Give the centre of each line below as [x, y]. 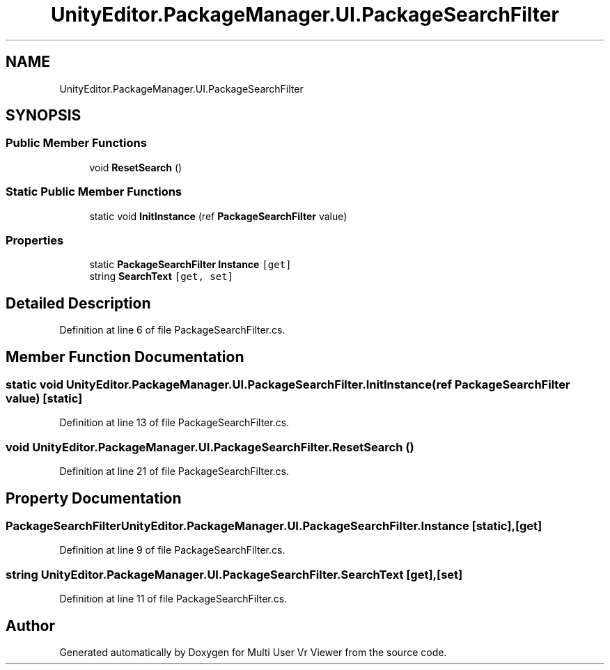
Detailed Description [78, 303]
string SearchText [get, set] [162, 276]
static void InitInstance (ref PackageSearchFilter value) [218, 216]
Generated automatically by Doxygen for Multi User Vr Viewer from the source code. [253, 652]
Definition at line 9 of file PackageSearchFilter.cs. [172, 550]
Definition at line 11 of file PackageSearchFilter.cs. [173, 599]
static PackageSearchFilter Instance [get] [190, 265]
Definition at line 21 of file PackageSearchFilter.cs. [174, 472]
